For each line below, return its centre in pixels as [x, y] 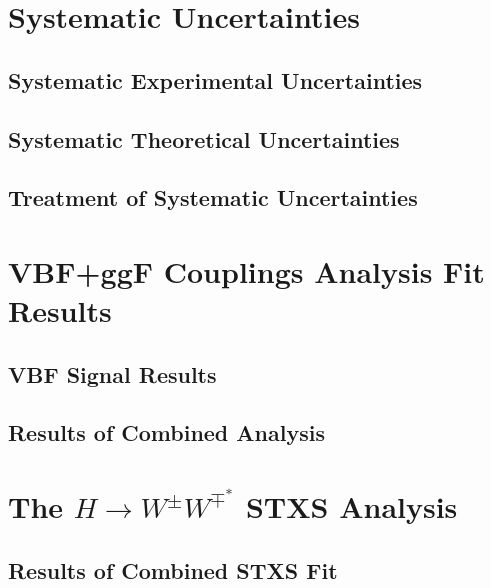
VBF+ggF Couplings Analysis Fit [246, 270]
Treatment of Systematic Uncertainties [213, 197]
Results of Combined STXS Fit [173, 569]
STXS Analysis [351, 506]
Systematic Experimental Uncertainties [215, 79]
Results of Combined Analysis [166, 432]
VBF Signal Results [112, 373]
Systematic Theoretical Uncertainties [204, 138]
